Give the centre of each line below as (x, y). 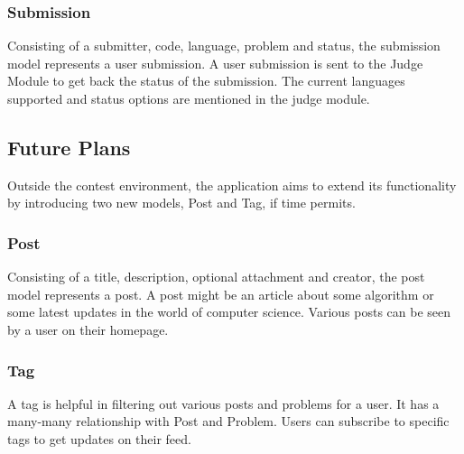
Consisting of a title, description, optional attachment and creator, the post (216, 277)
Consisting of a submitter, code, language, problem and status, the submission (224, 46)
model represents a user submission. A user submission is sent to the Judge (215, 63)
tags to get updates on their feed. (99, 438)
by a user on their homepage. (88, 329)
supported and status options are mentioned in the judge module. (189, 98)
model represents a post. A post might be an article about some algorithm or (221, 294)
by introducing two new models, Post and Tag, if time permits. (181, 203)
